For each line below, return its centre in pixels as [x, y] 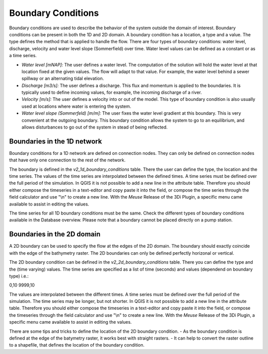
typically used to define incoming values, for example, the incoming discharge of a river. [112, 92]
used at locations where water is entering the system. [76, 106]
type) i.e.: [19, 276]
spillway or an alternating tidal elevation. [63, 78]
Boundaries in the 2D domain [55, 234]
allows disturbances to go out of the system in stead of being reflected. [95, 127]
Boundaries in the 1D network [56, 141]
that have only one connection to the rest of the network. [67, 160]
